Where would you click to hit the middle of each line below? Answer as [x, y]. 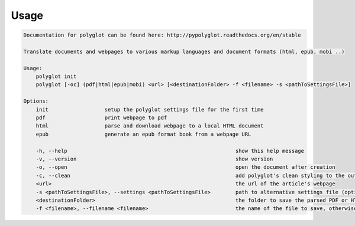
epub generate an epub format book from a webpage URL [143, 134]
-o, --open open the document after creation [185, 167]
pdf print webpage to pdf [101, 118]
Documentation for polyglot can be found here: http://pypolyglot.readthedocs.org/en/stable [162, 35]
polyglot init [56, 76]
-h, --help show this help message [170, 151]
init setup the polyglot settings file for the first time [150, 109]
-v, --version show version [154, 159]
